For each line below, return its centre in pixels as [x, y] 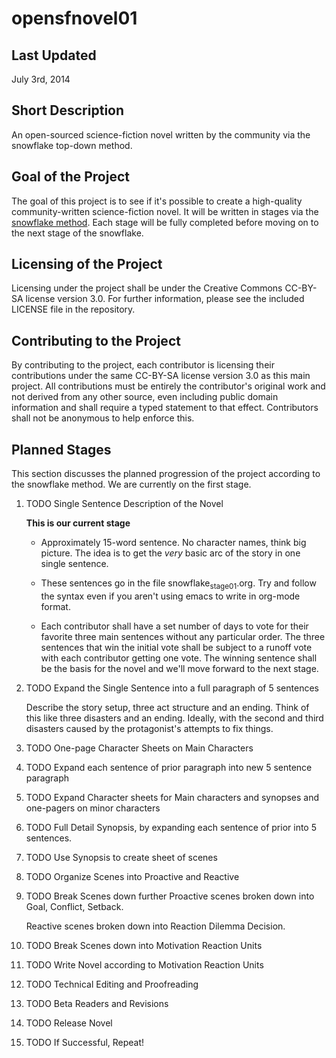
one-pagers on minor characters [93, 808]
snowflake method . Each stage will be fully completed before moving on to [165, 222]
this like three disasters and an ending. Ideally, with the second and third [174, 718]
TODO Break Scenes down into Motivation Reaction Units [144, 945]
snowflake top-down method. [72, 145]
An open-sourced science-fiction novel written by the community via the [161, 134]
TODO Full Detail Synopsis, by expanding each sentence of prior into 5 [171, 827]
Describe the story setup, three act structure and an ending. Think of [167, 707]
